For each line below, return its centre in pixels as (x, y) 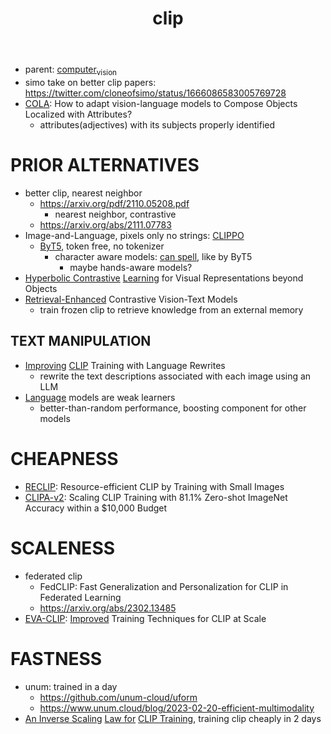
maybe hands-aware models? (131, 267)
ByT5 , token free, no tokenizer (102, 246)
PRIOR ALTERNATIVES (105, 165)
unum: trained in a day (71, 686)
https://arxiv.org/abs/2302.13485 (108, 608)
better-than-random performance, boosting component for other (173, 408)
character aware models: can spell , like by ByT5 (153, 256)
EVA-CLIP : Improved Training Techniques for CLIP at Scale (145, 618)
